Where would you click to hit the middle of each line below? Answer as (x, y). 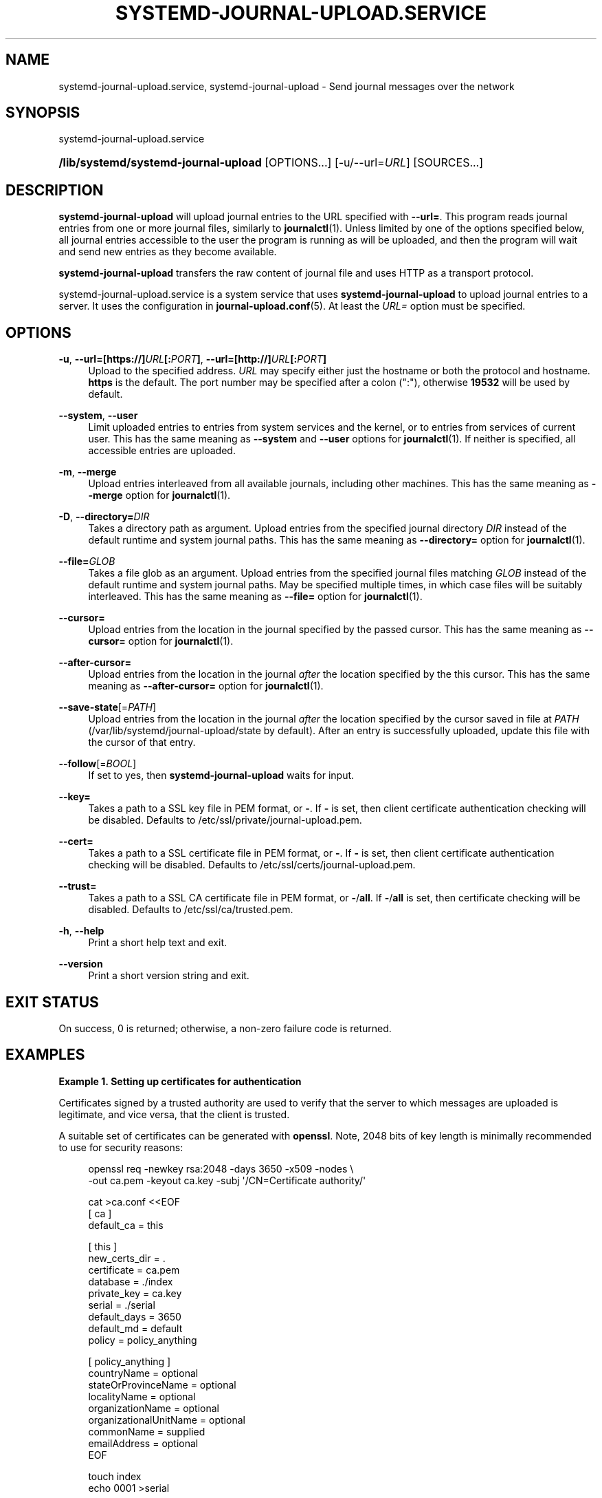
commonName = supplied (147, 1431)
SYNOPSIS (43, 113)
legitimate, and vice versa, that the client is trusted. (174, 1114)
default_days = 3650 (135, 1316)
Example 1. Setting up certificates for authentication (180, 1081)
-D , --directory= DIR (104, 517)
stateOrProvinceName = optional (162, 1384)
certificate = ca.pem (134, 1270)
